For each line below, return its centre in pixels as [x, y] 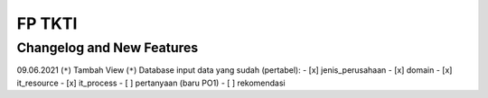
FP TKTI [47, 23]
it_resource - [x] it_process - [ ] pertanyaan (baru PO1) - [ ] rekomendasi [151, 83]
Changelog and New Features [108, 48]
